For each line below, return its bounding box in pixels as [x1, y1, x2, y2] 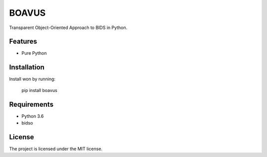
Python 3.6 [21, 113, 44, 119]
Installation [9, 63, 44, 71]
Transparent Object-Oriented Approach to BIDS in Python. [9, 25, 128, 31]
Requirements [9, 100, 54, 108]
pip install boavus [21, 87, 58, 93]
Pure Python [21, 50, 47, 56]
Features [9, 37, 37, 46]
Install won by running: [9, 76, 55, 82]
